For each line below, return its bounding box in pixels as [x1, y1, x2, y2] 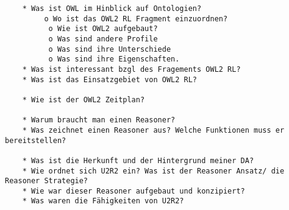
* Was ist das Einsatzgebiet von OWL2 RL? [22, 75, 197, 84]
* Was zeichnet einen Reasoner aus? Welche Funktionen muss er [22, 125, 285, 135]
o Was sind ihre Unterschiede [48, 44, 171, 54]
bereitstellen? [5, 136, 66, 145]
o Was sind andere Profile [48, 34, 158, 43]
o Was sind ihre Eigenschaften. [48, 55, 180, 64]
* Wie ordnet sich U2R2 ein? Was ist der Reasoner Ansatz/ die [22, 166, 285, 175]
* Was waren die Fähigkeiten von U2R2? [22, 197, 184, 206]
